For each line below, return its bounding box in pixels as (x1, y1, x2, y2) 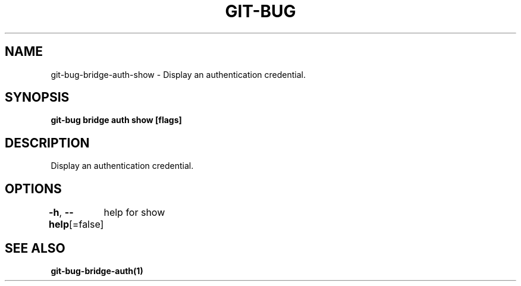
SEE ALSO (5, 240, 65, 256)
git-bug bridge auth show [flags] (51, 115, 182, 125)
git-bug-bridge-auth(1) (51, 265, 143, 276)
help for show (103, 206, 165, 219)
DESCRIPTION (5, 135, 90, 150)
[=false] (69, 218, 104, 231)
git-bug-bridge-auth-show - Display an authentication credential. (51, 69, 306, 80)
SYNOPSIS (5, 90, 70, 105)
